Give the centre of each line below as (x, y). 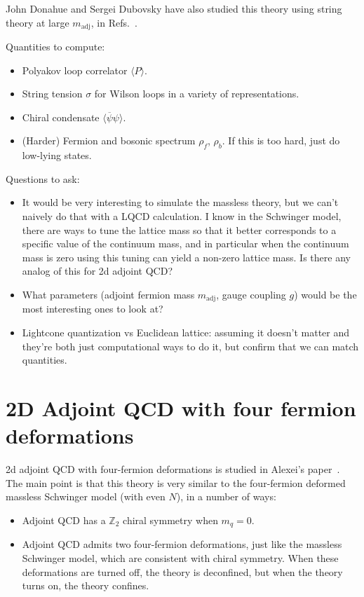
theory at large (38, 22)
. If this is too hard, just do (281, 140)
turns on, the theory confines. (86, 585)
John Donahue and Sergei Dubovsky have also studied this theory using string (174, 8)
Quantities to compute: (55, 47)
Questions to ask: (43, 178)
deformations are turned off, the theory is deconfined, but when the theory (182, 571)
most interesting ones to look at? (93, 309)
